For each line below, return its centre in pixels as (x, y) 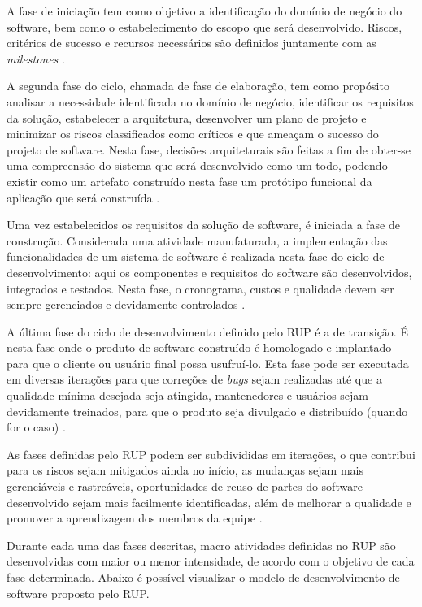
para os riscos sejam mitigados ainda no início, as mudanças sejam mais (185, 470)
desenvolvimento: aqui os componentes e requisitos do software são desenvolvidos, (209, 272)
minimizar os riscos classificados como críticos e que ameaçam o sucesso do (193, 134)
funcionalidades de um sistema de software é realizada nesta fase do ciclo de (196, 256)
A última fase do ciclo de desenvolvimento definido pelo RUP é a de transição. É (207, 331)
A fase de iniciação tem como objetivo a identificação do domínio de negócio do (204, 11)
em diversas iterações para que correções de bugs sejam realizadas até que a (194, 379)
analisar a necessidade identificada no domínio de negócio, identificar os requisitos (210, 101)
